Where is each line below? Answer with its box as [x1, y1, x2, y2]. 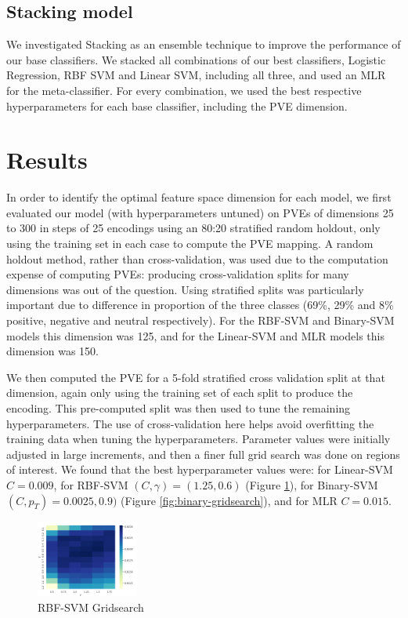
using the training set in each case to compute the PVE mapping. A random [6, 235, 374, 252]
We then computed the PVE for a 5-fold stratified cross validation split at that [6, 369, 385, 385]
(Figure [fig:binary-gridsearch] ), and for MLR [121, 492, 338, 508]
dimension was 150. [6, 343, 99, 359]
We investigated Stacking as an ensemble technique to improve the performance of [6, 36, 401, 53]
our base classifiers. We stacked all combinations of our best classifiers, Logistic [6, 51, 386, 67]
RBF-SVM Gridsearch [38, 598, 144, 615]
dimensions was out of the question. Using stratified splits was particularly [6, 281, 364, 297]
